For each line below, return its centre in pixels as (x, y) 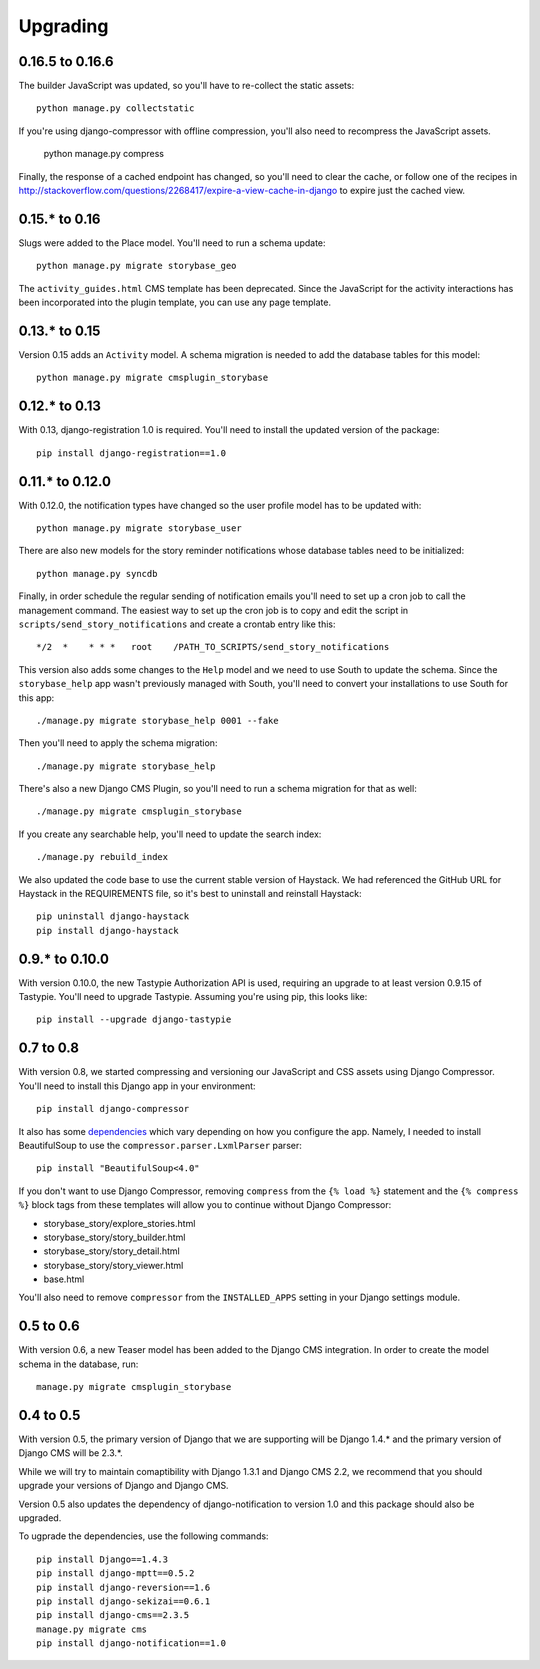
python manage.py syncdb (97, 573)
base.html (64, 1279)
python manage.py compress (104, 154)
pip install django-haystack (107, 930)
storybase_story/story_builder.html (114, 1237)
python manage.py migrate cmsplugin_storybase (152, 378)
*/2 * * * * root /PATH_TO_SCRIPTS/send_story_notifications (213, 647)
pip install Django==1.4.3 (102, 1559)
